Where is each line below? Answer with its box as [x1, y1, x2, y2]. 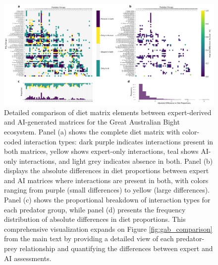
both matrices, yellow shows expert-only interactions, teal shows [4, 146, 199, 156]
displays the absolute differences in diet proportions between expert [4, 165, 209, 176]
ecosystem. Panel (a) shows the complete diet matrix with [4, 126, 180, 136]
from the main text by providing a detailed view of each [4, 233, 174, 244]
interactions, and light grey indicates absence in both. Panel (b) [19, 155, 213, 166]
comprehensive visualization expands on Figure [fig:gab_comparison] [4, 223, 213, 234]
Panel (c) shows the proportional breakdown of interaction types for [4, 195, 211, 205]
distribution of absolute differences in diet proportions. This [4, 214, 186, 224]
